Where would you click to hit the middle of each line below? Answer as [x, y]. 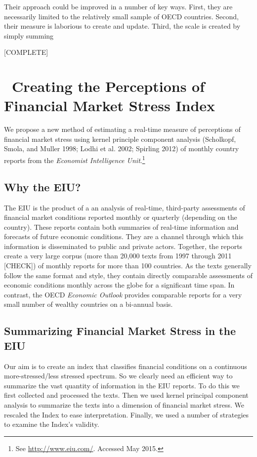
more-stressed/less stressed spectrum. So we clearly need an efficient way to [118, 376]
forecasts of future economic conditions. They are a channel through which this [124, 236]
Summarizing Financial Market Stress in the [120, 331]
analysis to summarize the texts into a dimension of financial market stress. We [124, 405]
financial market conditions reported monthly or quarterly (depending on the [121, 217]
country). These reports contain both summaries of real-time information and [121, 227]
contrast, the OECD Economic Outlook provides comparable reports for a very [123, 294]
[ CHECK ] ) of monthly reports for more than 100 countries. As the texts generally [128, 266]
